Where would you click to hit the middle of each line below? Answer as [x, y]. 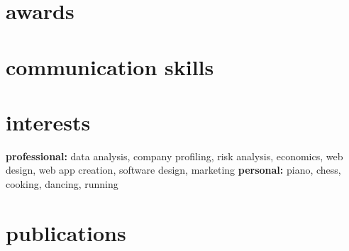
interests [48, 122]
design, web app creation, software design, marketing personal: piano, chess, [173, 170]
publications [66, 232]
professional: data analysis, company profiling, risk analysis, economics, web [174, 156]
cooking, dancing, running [62, 184]
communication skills [110, 66]
